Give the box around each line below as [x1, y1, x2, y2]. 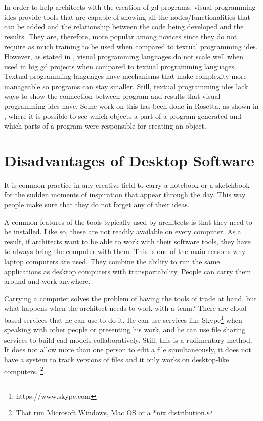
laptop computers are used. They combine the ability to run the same [4, 256, 220, 266]
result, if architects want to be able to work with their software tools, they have [4, 236, 251, 246]
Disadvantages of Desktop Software [4, 150, 254, 171]
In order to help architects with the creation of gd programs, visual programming [4, 2, 256, 12]
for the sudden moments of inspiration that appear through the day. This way [4, 189, 246, 200]
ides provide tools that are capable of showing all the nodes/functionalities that [4, 11, 251, 22]
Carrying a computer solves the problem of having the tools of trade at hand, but [4, 292, 257, 303]
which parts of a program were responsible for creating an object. [4, 120, 206, 131]
